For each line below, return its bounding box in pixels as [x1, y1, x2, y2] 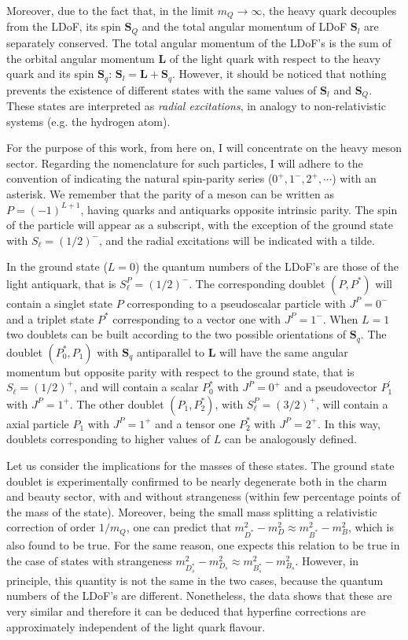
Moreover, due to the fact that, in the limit [6, 2, 215, 18]
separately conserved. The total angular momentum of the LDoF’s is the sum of [6, 34, 391, 50]
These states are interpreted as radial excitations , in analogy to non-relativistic [6, 98, 386, 113]
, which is [347, 519, 394, 535]
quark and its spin [6, 65, 94, 82]
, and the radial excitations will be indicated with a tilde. [98, 231, 375, 248]
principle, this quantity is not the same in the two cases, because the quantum [6, 572, 384, 588]
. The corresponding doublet [189, 275, 325, 291]
